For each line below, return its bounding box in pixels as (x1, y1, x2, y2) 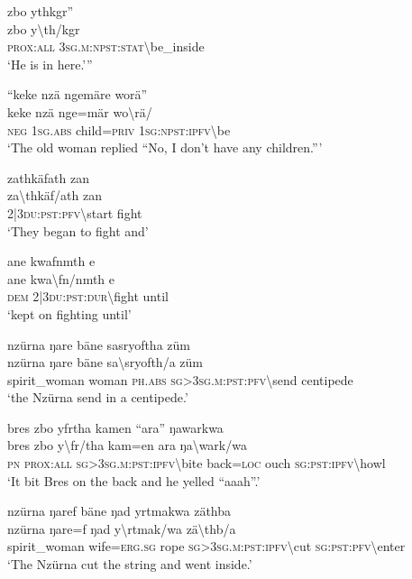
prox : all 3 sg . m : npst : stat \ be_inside (7, 37, 205, 56)
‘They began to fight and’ (7, 221, 149, 240)
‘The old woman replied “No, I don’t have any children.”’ (7, 138, 323, 157)
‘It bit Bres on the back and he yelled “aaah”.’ (7, 471, 261, 490)
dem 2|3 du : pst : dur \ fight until (7, 287, 169, 306)
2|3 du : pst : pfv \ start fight (7, 203, 142, 222)
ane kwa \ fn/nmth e (7, 269, 115, 288)
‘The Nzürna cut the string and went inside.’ (7, 555, 252, 574)
